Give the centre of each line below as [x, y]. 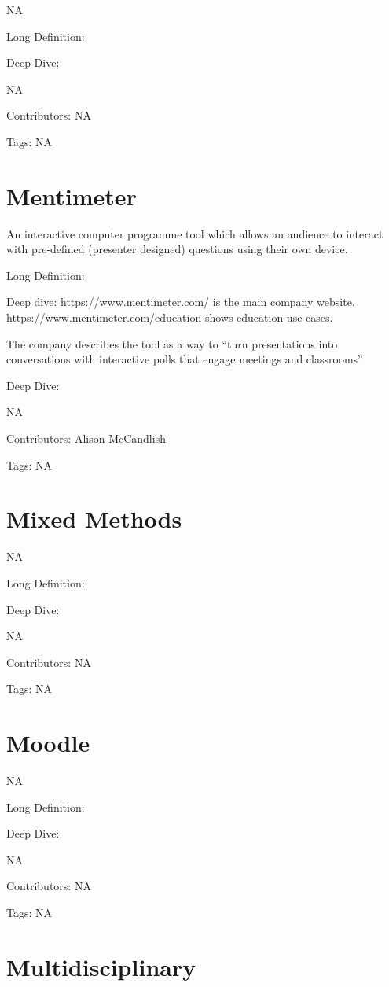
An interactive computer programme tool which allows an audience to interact [195, 233]
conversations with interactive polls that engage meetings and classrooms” [185, 359]
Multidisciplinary [101, 966]
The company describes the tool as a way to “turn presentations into [172, 343]
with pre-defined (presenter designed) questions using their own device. [177, 249]
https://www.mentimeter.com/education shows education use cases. [170, 317]
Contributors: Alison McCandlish [86, 438]
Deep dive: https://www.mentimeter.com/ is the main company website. [181, 302]
